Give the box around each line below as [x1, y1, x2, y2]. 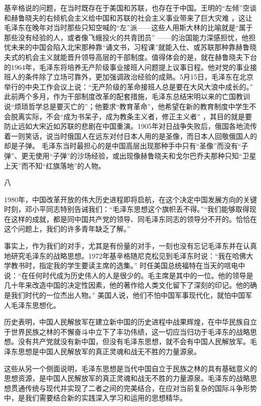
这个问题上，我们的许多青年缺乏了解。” [4, 223, 130, 234]
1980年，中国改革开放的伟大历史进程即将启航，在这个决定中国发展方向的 [4, 194, 243, 204]
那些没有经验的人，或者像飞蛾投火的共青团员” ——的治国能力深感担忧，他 [4, 32, 249, 42]
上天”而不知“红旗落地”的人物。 [4, 160, 105, 171]
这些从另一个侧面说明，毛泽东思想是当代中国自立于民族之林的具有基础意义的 [4, 363, 257, 373]
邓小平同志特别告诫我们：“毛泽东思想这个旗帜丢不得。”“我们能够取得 [25, 204, 249, 214]
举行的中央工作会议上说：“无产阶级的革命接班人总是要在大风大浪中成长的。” [4, 81, 253, 92]
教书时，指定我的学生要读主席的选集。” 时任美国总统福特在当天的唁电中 [11, 260, 245, 271]
